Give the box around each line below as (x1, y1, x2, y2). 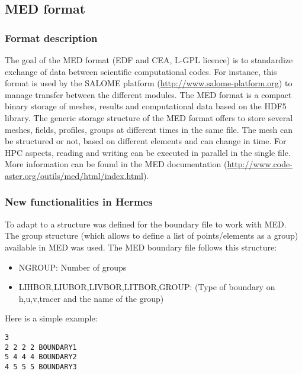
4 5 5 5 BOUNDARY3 (5, 362, 77, 371)
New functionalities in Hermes (5, 194, 153, 209)
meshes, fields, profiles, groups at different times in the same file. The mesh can (5, 123, 293, 135)
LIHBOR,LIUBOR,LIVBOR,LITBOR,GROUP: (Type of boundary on (18, 281, 275, 293)
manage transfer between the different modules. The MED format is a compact (5, 88, 292, 100)
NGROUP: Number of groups (18, 261, 127, 273)
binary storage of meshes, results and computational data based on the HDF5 (5, 100, 287, 112)
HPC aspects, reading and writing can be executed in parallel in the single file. (5, 146, 291, 158)
